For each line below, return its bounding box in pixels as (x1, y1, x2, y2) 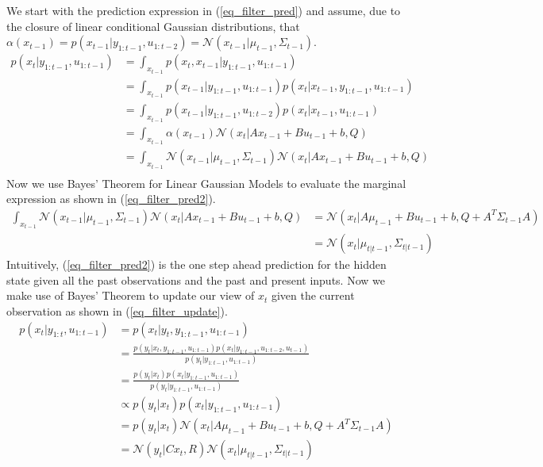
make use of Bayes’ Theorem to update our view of (6, 287, 255, 304)
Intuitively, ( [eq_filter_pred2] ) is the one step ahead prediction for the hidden (6, 256, 387, 273)
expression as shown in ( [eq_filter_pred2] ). (6, 190, 216, 207)
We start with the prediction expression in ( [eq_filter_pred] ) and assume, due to (6, 2, 401, 18)
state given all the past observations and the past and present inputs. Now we (6, 271, 385, 288)
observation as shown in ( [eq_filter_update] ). (6, 303, 228, 320)
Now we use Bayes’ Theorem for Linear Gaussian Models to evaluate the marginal (6, 174, 406, 191)
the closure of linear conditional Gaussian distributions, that (6, 17, 300, 34)
